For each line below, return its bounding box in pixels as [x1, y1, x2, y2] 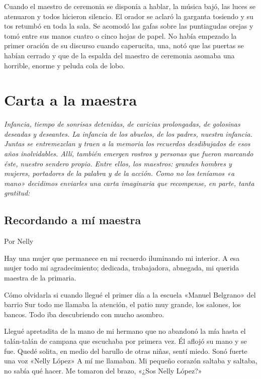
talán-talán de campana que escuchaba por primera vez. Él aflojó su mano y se [4, 335, 247, 346]
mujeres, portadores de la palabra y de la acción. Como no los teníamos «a [4, 168, 235, 178]
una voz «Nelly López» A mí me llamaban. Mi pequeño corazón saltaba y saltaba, [4, 355, 257, 366]
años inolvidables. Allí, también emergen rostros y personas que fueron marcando [4, 148, 253, 159]
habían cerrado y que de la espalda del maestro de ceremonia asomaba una [4, 50, 235, 60]
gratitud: [4, 187, 30, 198]
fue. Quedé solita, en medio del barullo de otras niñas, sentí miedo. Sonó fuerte [4, 345, 247, 356]
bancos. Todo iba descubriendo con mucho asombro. [4, 309, 164, 319]
